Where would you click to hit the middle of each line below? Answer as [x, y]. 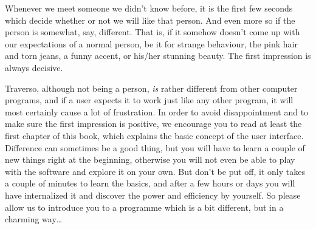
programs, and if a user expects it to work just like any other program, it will [149, 100]
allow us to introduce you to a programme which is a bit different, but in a [144, 207]
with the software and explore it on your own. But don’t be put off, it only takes [155, 171]
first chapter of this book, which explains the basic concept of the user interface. [154, 135]
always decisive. [34, 67]
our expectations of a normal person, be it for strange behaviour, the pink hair [152, 43]
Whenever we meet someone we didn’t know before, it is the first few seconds [149, 8]
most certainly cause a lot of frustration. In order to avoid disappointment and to [157, 111]
